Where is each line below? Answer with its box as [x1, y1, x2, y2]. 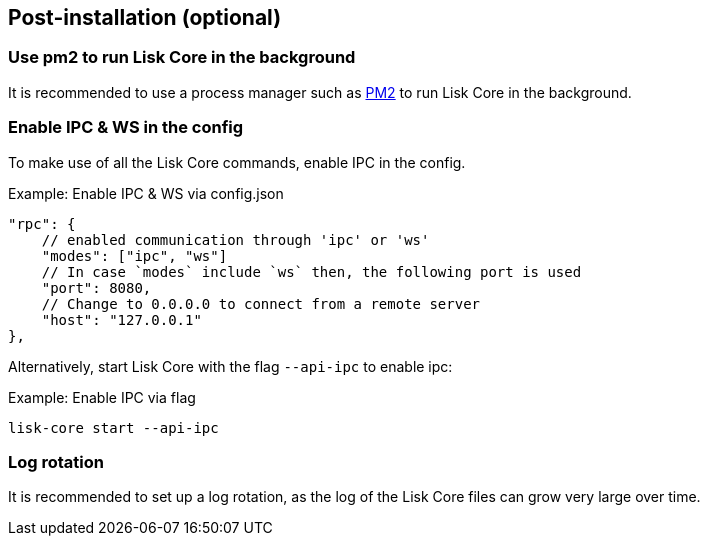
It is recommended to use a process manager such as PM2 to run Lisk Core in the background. [8, 83, 632, 101]
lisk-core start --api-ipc [8, 419, 219, 436]
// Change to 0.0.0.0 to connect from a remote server [41, 295, 481, 312]
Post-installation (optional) [8, 5, 282, 30]
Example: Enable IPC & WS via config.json [8, 184, 284, 202]
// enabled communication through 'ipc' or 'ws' [41, 231, 430, 248]
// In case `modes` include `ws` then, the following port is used [41, 263, 582, 280]
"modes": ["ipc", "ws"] [41, 247, 228, 264]
